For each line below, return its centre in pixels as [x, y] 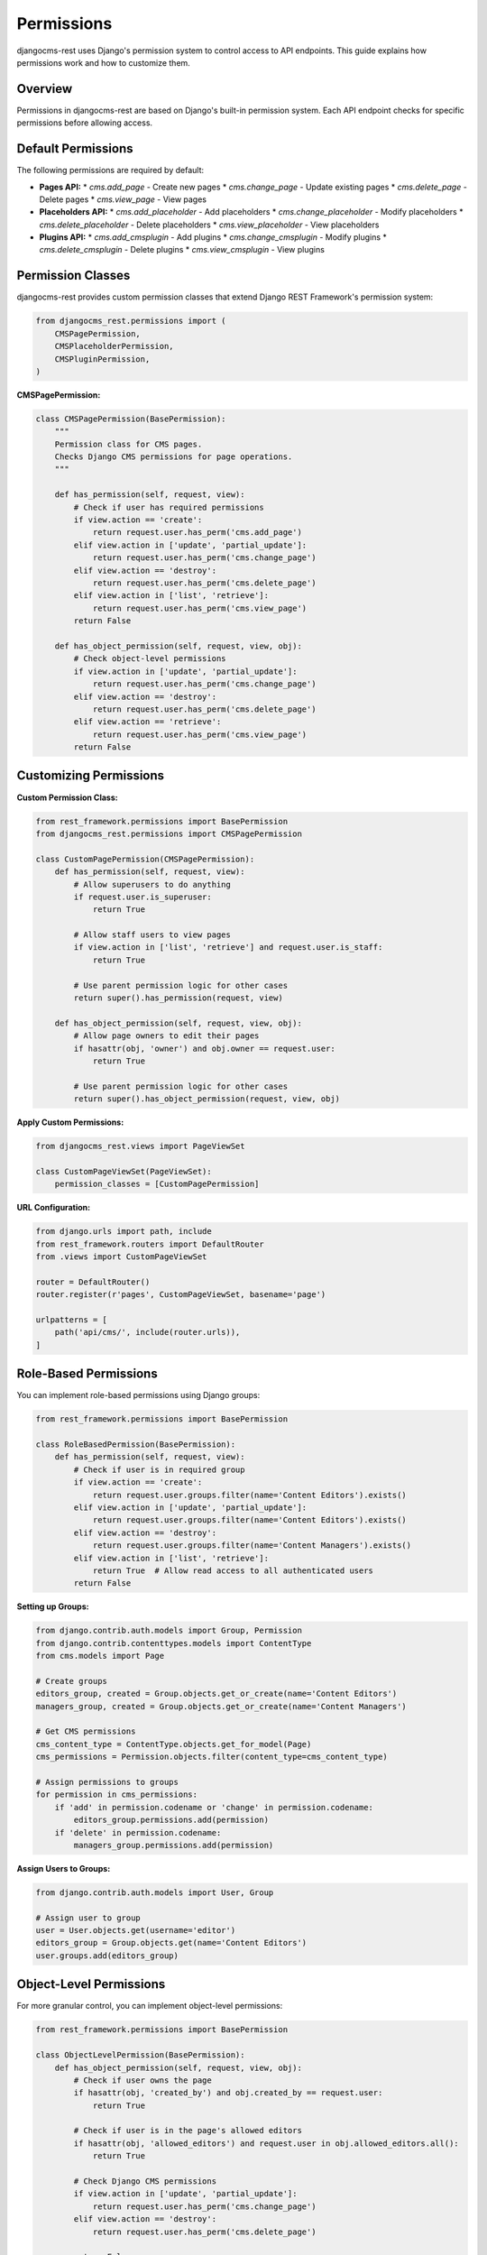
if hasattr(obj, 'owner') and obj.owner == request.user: [204, 1048]
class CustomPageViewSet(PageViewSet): [124, 1171]
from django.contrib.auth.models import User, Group [155, 1892]
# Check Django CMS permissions [145, 2181]
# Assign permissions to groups [107, 1782]
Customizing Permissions [91, 776]
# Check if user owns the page [142, 2080]
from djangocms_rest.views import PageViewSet [140, 1146]
